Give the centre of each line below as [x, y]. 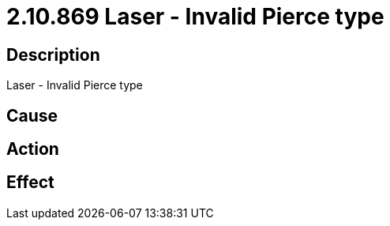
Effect [30, 183]
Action [33, 149]
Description [53, 55]
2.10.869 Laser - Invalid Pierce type [195, 17]
